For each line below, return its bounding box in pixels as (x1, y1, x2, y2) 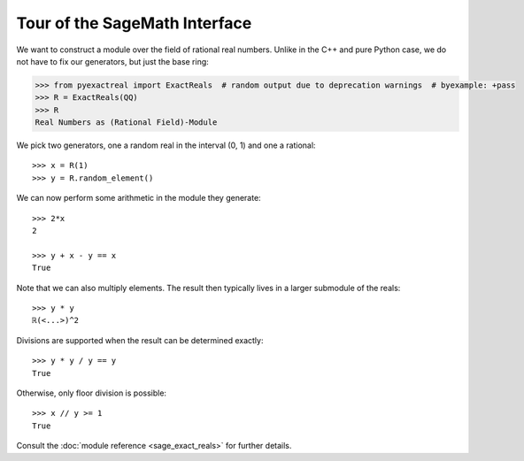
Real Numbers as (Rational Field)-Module (35, 118, 218, 127)
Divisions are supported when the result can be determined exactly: (16, 334, 264, 345)
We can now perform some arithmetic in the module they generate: (16, 193, 261, 204)
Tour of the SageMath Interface (16, 13, 252, 33)
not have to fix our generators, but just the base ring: (16, 56, 210, 66)
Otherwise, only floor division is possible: (16, 388, 167, 398)
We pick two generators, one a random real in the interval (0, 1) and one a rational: (16, 140, 316, 150)
